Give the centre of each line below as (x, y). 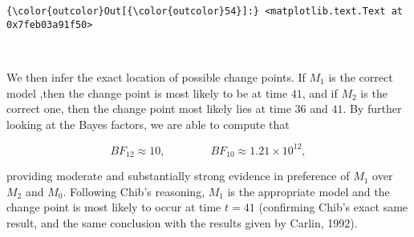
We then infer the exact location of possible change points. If (156, 76)
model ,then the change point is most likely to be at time (147, 92)
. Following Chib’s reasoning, (134, 191)
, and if (320, 92)
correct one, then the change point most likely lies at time (149, 108)
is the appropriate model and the (308, 191)
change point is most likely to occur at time (114, 207)
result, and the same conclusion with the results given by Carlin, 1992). (182, 223)
